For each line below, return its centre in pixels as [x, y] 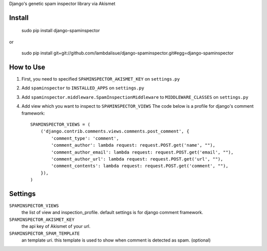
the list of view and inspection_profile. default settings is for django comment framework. [112, 212]
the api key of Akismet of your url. [56, 226]
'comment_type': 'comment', [85, 138]
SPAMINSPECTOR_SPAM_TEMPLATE [44, 233]
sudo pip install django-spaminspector [61, 31]
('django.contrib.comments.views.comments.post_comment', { [115, 131]
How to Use [27, 67]
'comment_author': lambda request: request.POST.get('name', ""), [133, 145]
